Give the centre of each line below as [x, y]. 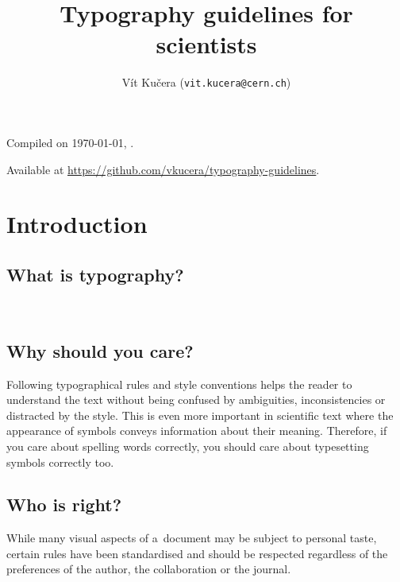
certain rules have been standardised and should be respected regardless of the [197, 553]
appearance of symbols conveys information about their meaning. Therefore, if [197, 431]
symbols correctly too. [60, 462]
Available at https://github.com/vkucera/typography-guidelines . [163, 169]
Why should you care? [100, 350]
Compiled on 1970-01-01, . [70, 142]
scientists [206, 44]
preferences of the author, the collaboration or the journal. [149, 569]
